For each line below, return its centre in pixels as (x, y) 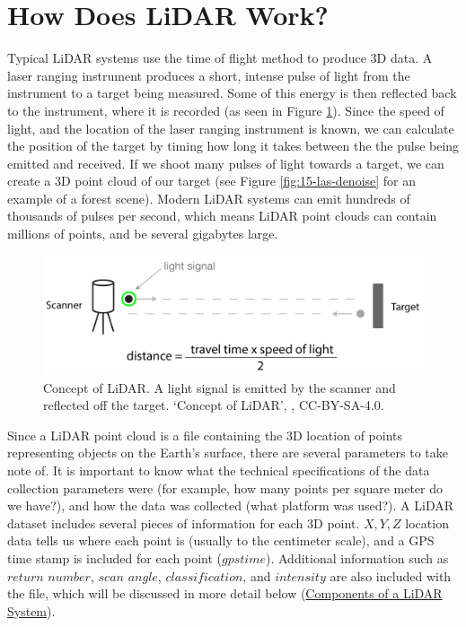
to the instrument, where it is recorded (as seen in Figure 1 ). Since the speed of (226, 110)
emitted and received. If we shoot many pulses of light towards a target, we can (226, 163)
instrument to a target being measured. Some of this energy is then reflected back (232, 93)
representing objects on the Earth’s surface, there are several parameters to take (228, 453)
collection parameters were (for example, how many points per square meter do (225, 488)
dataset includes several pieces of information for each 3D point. (184, 522)
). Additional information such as (357, 557)
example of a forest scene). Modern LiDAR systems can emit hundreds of (209, 198)
